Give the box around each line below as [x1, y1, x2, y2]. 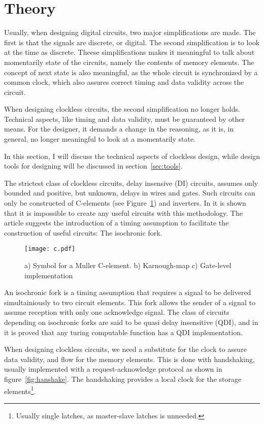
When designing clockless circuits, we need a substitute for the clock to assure [4, 344, 247, 354]
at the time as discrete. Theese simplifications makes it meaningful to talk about [4, 47, 255, 57]
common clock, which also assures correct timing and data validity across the [4, 77, 244, 87]
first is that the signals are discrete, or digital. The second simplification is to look [4, 37, 260, 47]
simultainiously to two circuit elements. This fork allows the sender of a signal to [4, 297, 255, 307]
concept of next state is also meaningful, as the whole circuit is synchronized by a [4, 67, 258, 77]
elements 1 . [4, 384, 36, 396]
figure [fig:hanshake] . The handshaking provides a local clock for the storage [4, 374, 242, 384]
